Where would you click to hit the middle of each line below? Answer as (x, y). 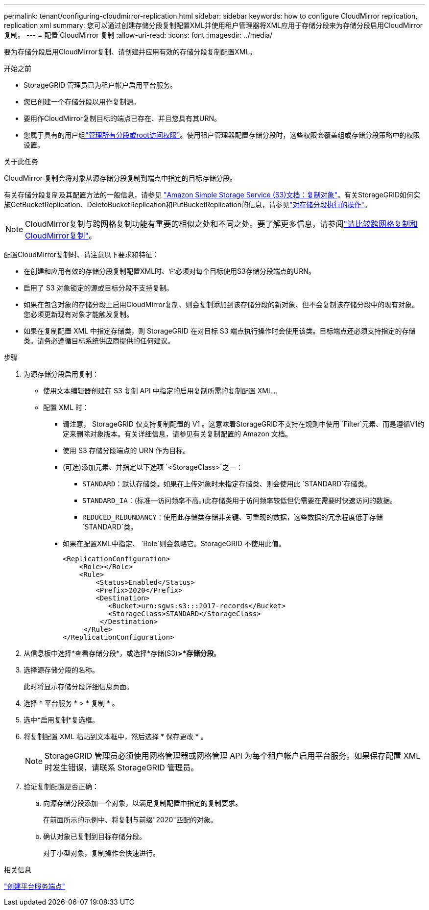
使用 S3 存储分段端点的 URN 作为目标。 (126, 450)
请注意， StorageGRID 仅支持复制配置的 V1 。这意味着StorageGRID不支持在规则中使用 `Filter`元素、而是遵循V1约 (244, 424)
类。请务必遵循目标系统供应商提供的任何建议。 (99, 341)
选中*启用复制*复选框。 (61, 720)
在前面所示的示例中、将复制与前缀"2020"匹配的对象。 (130, 820)
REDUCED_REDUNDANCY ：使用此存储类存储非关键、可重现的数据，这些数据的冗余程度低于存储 (233, 517)
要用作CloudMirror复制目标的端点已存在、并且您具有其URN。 (122, 118)
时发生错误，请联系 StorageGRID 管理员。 (122, 767)
